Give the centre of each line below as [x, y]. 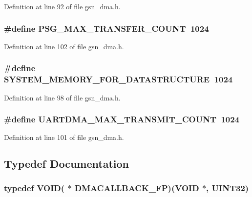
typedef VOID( [34, 187]
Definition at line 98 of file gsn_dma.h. [62, 97]
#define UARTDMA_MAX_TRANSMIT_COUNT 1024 [122, 119]
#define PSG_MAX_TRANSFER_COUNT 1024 [106, 28]
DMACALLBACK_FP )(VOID [137, 187]
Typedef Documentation [66, 164]
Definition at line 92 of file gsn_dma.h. [62, 6]
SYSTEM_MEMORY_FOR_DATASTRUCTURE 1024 [118, 79]
